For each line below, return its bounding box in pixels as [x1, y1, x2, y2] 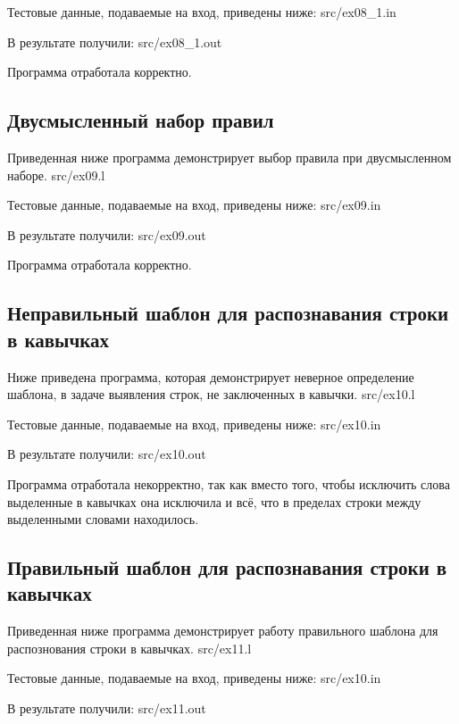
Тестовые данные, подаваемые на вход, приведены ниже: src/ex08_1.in [7, 3, 396, 21]
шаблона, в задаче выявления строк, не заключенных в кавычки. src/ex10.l [7, 385, 415, 404]
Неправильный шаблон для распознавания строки [7, 299, 449, 327]
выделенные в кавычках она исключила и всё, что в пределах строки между [7, 492, 421, 511]
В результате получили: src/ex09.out [7, 225, 206, 244]
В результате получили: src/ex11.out [7, 699, 206, 718]
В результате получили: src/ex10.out [7, 445, 206, 463]
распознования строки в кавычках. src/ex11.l [7, 638, 252, 657]
